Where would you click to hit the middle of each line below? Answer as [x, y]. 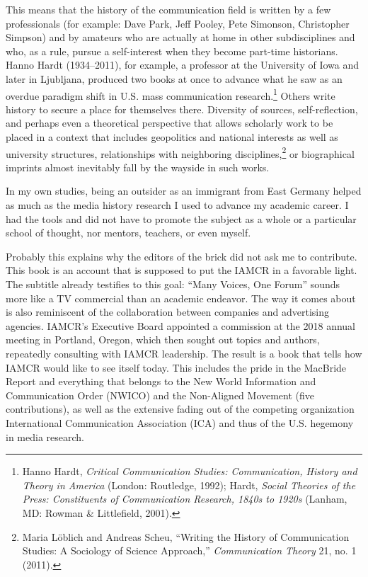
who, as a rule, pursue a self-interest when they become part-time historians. [172, 51]
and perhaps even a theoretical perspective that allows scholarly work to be [169, 123]
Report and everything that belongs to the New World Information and [161, 381]
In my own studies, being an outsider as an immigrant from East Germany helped [184, 191]
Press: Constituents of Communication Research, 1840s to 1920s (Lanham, [185, 499]
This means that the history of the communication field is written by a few [168, 9]
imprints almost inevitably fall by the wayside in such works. [138, 167]
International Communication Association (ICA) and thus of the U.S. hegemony [180, 422]
